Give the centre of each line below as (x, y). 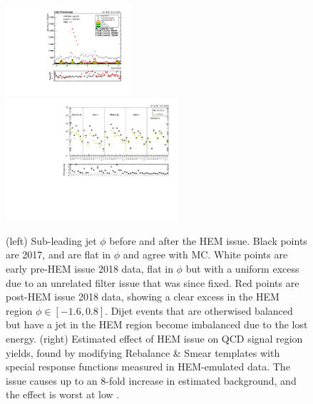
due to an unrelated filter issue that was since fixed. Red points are (153, 282)
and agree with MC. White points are (205, 254)
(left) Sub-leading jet (51, 240)
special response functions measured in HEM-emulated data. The (148, 367)
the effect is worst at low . (63, 394)
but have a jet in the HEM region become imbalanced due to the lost (157, 324)
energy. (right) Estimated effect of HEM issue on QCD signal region (154, 338)
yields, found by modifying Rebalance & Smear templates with (143, 352)
